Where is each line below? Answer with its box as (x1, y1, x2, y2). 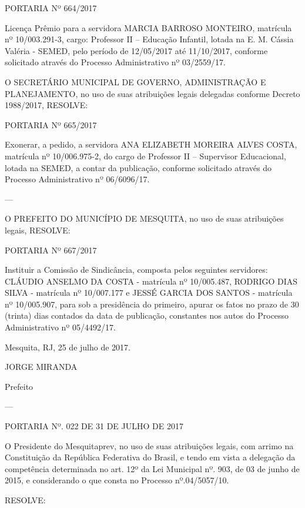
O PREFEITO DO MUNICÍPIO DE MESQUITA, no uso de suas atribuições (5, 212, 284, 225)
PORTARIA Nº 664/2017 (5, 2, 97, 14)
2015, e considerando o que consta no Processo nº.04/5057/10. (5, 474, 229, 486)
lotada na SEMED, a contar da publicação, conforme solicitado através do (5, 161, 272, 173)
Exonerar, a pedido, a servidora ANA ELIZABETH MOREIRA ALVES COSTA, (5, 138, 297, 151)
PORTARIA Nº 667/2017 (5, 243, 97, 256)
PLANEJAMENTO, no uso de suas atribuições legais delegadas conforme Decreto (5, 87, 300, 99)
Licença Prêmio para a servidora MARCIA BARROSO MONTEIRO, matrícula (5, 21, 292, 34)
